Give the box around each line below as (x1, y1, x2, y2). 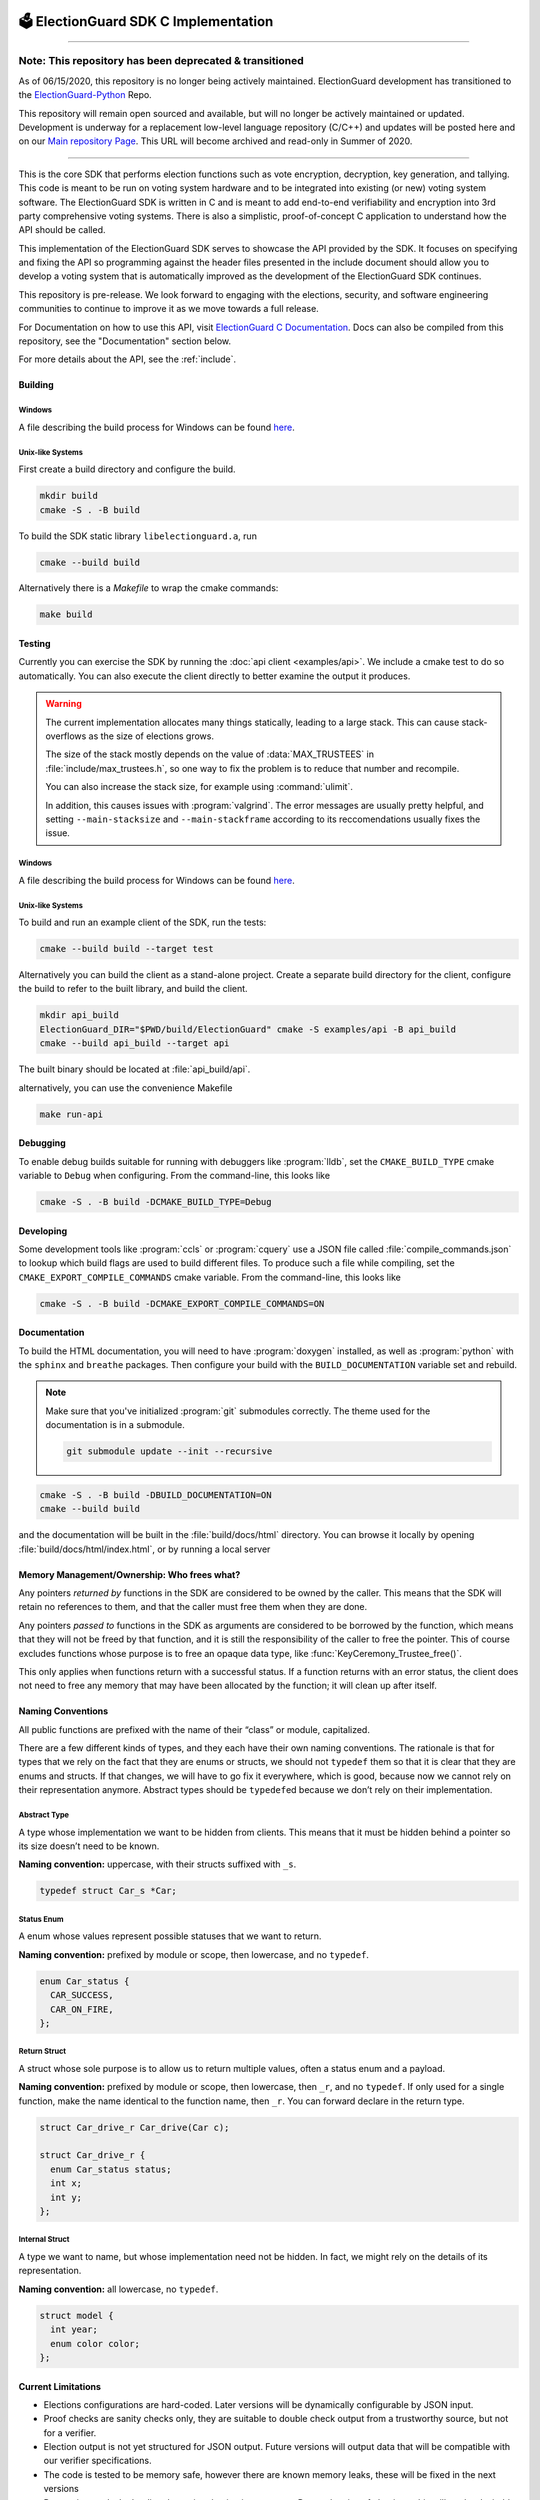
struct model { (39, 2310, 114, 2321)
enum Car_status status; (50, 2163, 172, 2175)
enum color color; (50, 2338, 140, 2349)
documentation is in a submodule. (45, 1419, 185, 1431)
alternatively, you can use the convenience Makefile (18, 1081, 233, 1094)
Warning (45, 698, 82, 710)
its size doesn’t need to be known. (18, 1840, 160, 1852)
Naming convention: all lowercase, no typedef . (18, 2283, 219, 2295)
